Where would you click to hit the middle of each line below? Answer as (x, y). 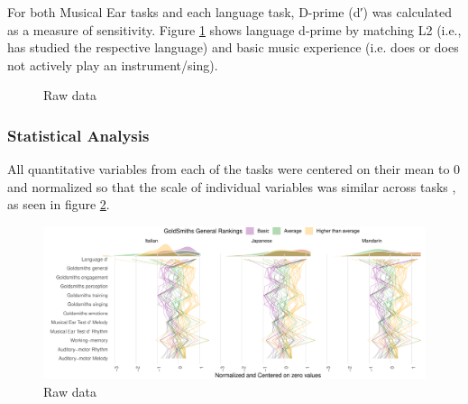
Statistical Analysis (78, 135)
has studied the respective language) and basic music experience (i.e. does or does (233, 47)
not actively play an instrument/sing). (113, 64)
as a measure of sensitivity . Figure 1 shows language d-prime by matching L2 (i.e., (234, 29)
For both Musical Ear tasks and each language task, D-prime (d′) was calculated (229, 12)
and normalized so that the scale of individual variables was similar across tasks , (232, 186)
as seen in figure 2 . (59, 204)
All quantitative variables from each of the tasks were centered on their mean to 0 (234, 169)
